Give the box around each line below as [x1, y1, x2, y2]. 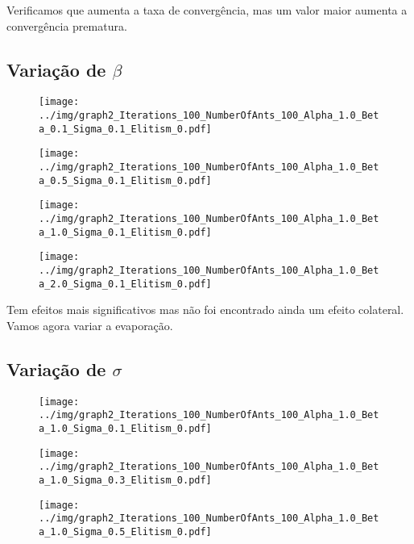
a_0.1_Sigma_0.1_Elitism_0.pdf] [39, 123, 212, 135]
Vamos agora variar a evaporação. [6, 316, 173, 333]
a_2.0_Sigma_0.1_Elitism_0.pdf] [39, 278, 212, 290]
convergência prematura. [6, 17, 127, 34]
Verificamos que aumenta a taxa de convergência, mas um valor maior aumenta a [6, 2, 408, 18]
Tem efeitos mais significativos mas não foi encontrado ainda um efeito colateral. [6, 301, 404, 318]
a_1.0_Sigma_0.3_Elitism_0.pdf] [39, 474, 212, 486]
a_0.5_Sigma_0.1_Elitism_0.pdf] [39, 174, 212, 186]
